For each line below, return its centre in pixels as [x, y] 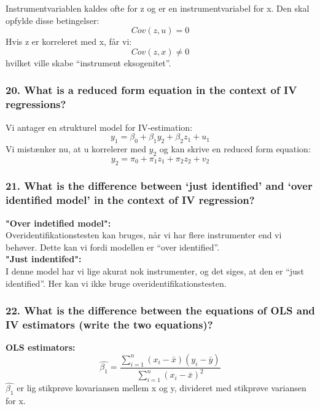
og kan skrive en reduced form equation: [235, 148]
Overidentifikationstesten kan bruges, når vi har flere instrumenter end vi [144, 235]
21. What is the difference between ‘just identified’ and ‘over [159, 186]
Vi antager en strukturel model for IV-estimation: [99, 127]
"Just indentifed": [44, 259]
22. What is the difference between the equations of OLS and [160, 310]
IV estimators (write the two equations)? [109, 325]
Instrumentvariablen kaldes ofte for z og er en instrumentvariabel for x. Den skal [158, 8]
